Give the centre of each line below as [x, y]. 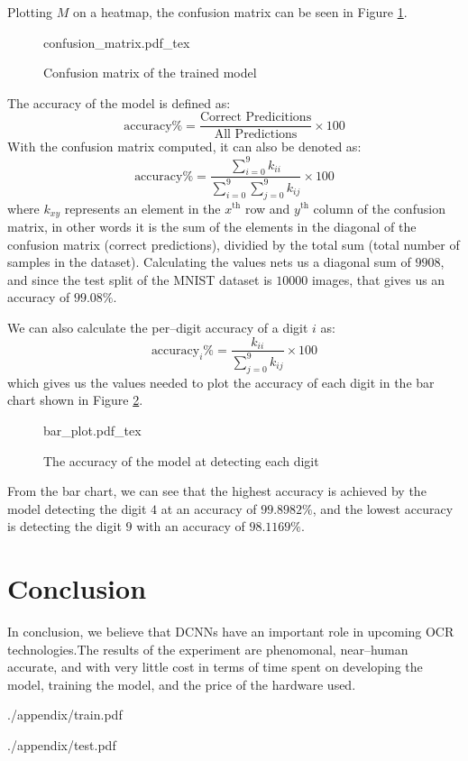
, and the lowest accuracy [383, 508]
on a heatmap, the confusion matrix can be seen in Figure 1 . [240, 12]
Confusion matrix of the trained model [150, 73]
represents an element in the [142, 208]
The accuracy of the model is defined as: [119, 102]
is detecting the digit [64, 526]
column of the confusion [379, 208]
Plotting [30, 12]
